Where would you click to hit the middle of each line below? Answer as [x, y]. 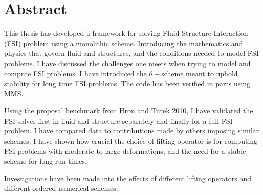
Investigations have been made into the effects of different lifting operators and [128, 178]
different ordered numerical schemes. [61, 188]
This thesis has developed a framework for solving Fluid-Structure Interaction [126, 33]
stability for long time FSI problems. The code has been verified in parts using [127, 83]
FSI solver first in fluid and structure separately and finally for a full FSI [118, 120]
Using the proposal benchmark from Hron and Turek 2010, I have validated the [129, 111]
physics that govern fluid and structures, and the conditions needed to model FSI [131, 53]
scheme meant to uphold [200, 73]
